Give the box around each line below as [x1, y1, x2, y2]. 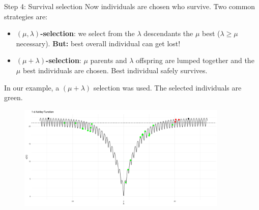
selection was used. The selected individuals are [93, 82, 242, 93]
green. [4, 92, 23, 103]
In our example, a [4, 82, 60, 93]
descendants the [143, 28, 193, 39]
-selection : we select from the [40, 28, 135, 39]
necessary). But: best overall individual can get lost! [16, 38, 181, 48]
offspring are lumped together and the [136, 55, 254, 66]
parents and [90, 55, 127, 66]
